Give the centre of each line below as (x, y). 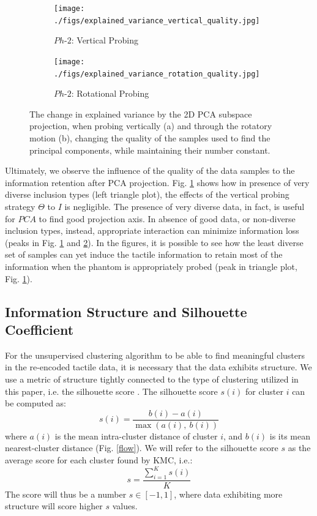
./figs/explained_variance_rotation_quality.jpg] (157, 74)
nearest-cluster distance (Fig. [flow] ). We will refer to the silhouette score (142, 448)
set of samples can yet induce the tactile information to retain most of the (144, 254)
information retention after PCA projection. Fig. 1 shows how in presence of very (157, 182)
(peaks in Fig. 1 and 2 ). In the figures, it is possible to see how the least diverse (154, 242)
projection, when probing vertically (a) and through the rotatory (151, 126)
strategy (20, 206)
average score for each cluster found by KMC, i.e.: (99, 459)
